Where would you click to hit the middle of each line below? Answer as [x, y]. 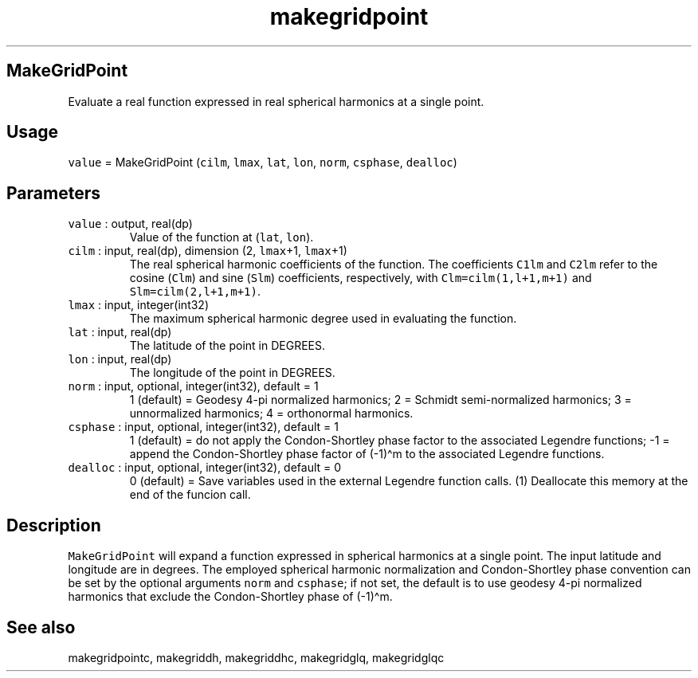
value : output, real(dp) [130, 224]
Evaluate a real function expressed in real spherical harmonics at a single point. [276, 101]
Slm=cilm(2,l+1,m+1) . [195, 292]
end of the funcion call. [190, 495]
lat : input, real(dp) [120, 332]
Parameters [53, 193]
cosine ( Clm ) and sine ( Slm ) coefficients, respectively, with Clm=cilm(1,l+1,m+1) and [361, 278]
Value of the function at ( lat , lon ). [222, 237]
